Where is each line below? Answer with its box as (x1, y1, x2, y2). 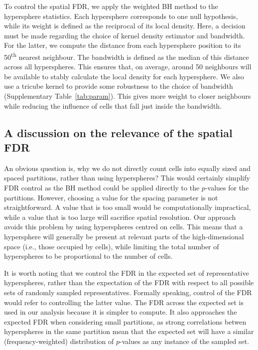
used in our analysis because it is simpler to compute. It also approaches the (4, 307, 237, 317)
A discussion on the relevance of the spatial (4, 125, 233, 140)
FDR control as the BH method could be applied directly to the (4, 182, 200, 192)
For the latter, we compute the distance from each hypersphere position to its (4, 40, 241, 50)
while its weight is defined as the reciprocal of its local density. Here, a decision (4, 20, 246, 31)
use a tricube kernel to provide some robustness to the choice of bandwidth (4, 81, 233, 91)
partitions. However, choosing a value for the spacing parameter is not (4, 192, 218, 202)
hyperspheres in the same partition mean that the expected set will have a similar (4, 326, 254, 337)
